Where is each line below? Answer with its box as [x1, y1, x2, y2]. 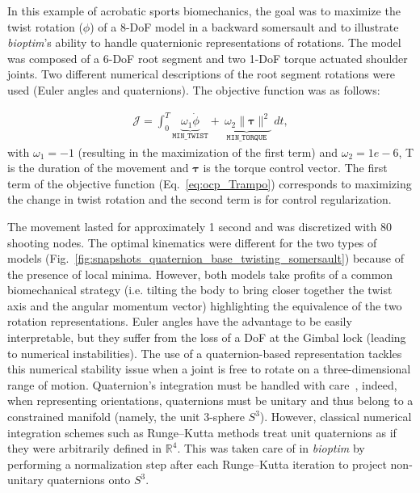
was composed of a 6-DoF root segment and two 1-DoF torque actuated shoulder [7, 49, 408, 66]
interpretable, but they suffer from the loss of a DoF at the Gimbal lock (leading [7, 329, 406, 346]
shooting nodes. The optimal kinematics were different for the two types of [7, 234, 377, 251]
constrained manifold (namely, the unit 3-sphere [7, 408, 245, 425]
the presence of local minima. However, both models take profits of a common [7, 265, 393, 282]
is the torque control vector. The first [203, 159, 388, 176]
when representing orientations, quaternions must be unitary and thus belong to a [7, 392, 414, 409]
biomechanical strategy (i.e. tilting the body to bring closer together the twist [7, 281, 393, 298]
